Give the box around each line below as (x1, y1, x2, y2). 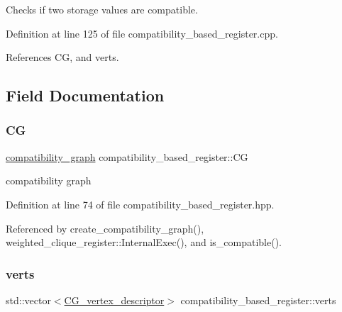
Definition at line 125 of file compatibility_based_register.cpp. (6, 26, 278, 40)
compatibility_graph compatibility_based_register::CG (6, 149, 248, 164)
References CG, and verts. (6, 50, 119, 65)
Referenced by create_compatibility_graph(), (6, 221, 204, 235)
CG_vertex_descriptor (64, 292, 165, 307)
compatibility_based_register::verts (180, 292, 336, 307)
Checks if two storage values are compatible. (6, 2, 198, 16)
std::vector (6, 292, 51, 307)
